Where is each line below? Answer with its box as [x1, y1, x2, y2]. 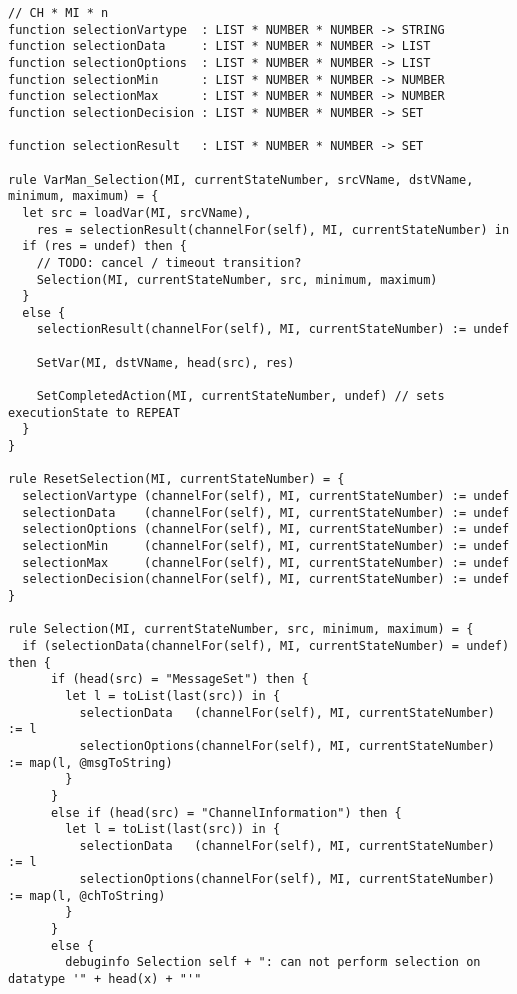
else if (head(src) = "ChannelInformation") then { [50, 805, 402, 820]
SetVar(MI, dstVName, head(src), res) [36, 355, 295, 370]
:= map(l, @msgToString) [8, 755, 173, 770]
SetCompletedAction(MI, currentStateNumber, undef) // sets [36, 389, 445, 404]
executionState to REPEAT [8, 405, 180, 420]
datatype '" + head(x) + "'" [8, 972, 202, 987]
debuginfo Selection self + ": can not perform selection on [65, 955, 481, 970]
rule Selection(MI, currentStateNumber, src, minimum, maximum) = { [8, 622, 474, 637]
